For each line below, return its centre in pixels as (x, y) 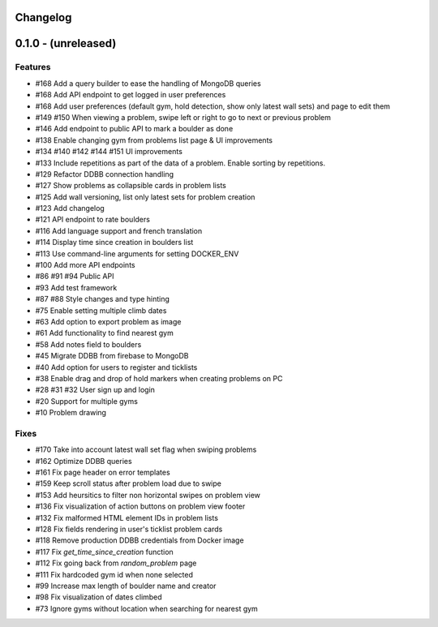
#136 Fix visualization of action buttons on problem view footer (140, 506)
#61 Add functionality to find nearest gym (104, 333)
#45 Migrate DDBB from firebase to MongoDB (112, 356)
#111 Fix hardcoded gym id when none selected (114, 574)
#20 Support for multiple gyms (86, 401)
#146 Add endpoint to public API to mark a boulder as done (134, 129)
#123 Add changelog (70, 208)
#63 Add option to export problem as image (108, 321)
